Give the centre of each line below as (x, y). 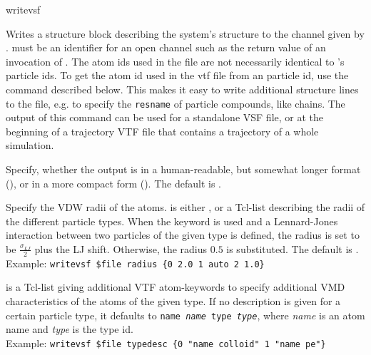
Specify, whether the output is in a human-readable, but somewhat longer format (183, 169)
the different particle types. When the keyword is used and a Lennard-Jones (172, 221)
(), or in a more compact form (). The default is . (113, 183)
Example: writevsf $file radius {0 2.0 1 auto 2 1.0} (135, 263)
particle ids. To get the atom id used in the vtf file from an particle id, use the (177, 75)
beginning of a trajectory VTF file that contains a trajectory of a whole (162, 131)
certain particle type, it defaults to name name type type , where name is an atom (185, 315)
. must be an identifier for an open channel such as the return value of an (166, 47)
